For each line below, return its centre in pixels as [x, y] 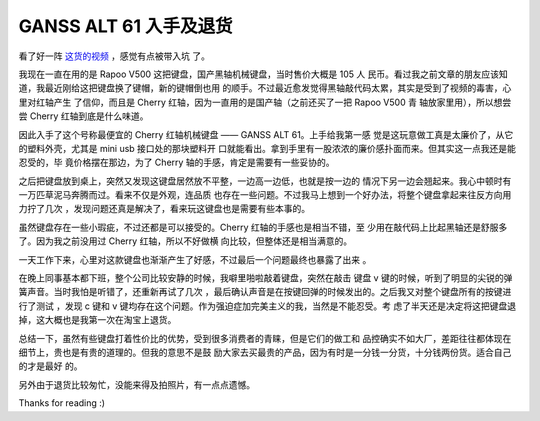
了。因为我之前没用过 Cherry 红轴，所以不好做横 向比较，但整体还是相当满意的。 [185, 241]
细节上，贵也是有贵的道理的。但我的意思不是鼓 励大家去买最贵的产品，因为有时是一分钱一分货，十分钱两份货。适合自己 [265, 352]
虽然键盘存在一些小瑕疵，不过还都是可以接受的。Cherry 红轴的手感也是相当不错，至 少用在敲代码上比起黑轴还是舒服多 [263, 227]
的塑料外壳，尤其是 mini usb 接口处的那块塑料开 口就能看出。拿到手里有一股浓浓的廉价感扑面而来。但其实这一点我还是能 [267, 148]
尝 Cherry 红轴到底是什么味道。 [83, 116]
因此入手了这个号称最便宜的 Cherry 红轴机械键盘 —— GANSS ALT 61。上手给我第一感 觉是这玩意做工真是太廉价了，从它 [266, 134]
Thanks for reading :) [61, 403]
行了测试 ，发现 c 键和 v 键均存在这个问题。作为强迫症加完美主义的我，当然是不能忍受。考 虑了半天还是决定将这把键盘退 [267, 306]
